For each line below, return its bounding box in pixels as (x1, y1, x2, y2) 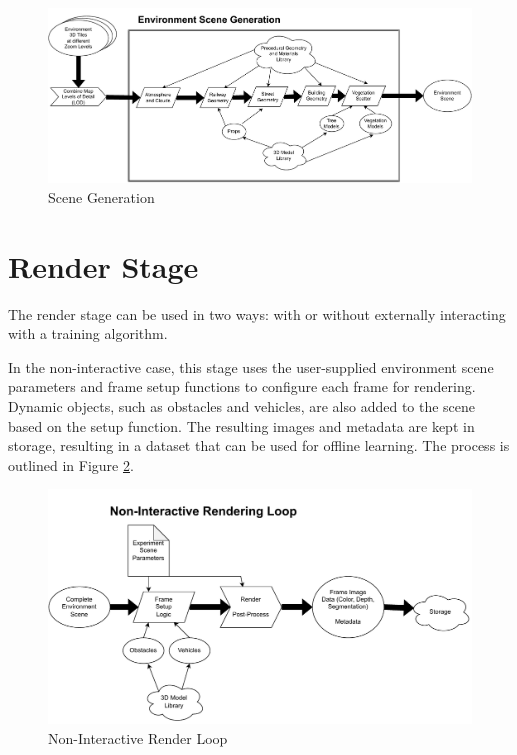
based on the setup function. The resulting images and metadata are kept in (8, 415, 475, 436)
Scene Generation (48, 186, 155, 207)
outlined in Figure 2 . (8, 454, 134, 475)
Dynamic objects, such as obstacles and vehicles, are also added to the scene (8, 396, 476, 416)
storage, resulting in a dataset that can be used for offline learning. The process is (8, 435, 510, 456)
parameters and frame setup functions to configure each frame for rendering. (8, 376, 476, 397)
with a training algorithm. (8, 323, 168, 344)
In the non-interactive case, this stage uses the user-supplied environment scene (8, 356, 494, 377)
